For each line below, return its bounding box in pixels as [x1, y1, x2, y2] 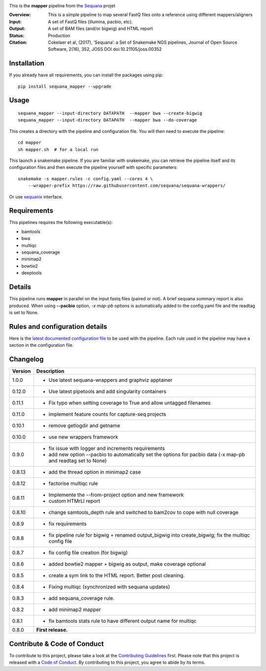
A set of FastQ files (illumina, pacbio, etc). [48, 19, 133, 25]
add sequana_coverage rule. [48, 595, 115, 602]
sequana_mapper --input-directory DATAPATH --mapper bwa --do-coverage [18, 117, 197, 123]
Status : [9, 32, 25, 38]
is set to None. [9, 309, 39, 315]
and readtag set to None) [48, 457, 107, 464]
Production [48, 32, 70, 38]
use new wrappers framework [48, 434, 118, 441]
